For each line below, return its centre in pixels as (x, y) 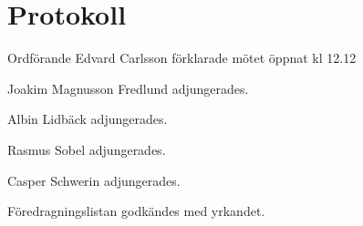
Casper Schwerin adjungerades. (94, 180)
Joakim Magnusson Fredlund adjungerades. (128, 88)
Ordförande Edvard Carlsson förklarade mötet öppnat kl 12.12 (182, 58)
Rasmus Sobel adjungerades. (87, 149)
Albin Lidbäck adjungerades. (88, 119)
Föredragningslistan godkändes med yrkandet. (136, 211)
